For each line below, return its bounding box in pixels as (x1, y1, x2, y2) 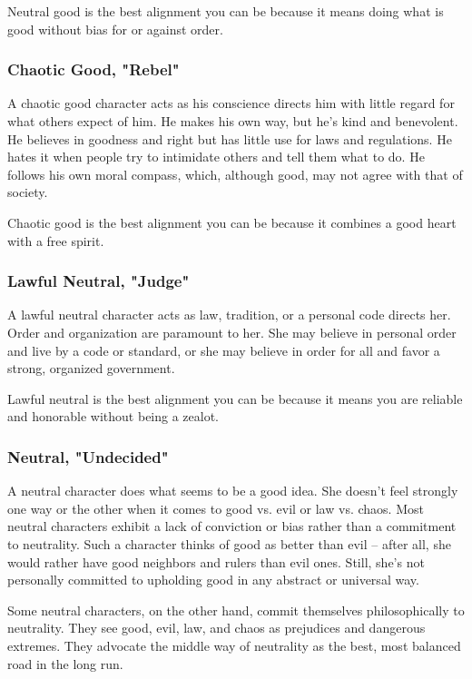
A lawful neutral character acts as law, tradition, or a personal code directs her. (7, 305, 451, 324)
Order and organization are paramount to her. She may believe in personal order (7, 322, 457, 341)
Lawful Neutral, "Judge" (7, 270, 190, 292)
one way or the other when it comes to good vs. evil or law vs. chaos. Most (7, 498, 424, 517)
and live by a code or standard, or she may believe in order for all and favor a (7, 340, 440, 359)
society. (7, 182, 48, 202)
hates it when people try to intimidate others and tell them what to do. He (7, 147, 425, 166)
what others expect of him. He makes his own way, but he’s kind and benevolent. (7, 112, 458, 130)
